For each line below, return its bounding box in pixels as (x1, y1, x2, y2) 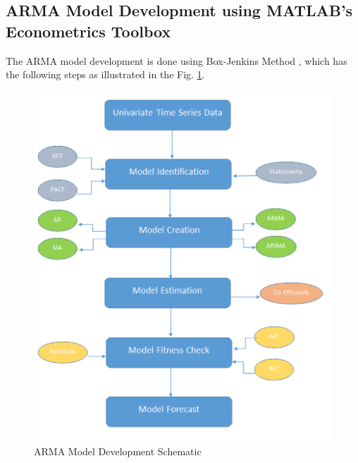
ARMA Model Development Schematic (34, 443, 202, 458)
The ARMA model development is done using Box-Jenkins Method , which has (6, 53, 347, 68)
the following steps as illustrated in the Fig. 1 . (6, 67, 205, 82)
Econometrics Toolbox (6, 20, 171, 42)
